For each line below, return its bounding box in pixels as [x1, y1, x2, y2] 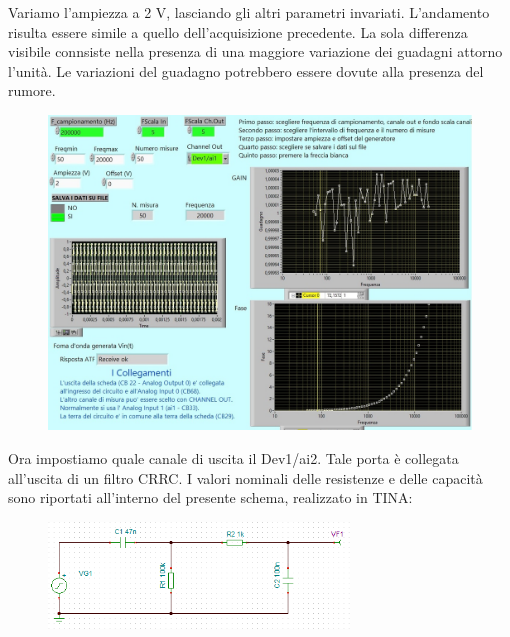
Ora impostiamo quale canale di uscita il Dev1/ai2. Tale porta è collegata [8, 448, 459, 469]
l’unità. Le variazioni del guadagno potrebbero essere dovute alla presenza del [8, 60, 484, 81]
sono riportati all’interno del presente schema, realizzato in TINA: [8, 487, 413, 508]
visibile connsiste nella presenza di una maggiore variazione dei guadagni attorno [8, 41, 503, 62]
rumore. [8, 80, 56, 101]
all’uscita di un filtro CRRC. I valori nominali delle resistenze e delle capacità [8, 467, 483, 488]
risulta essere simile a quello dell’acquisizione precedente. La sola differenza [8, 21, 468, 42]
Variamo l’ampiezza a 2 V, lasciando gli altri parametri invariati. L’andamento [8, 2, 490, 22]
